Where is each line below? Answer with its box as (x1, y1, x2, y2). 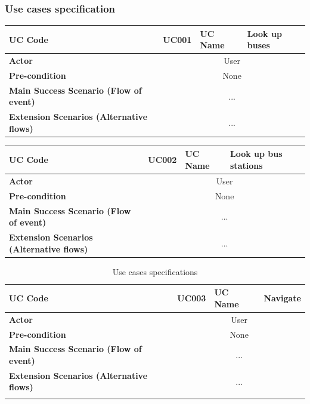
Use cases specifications (112, 265, 198, 277)
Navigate (263, 292, 301, 304)
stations (230, 159, 263, 172)
